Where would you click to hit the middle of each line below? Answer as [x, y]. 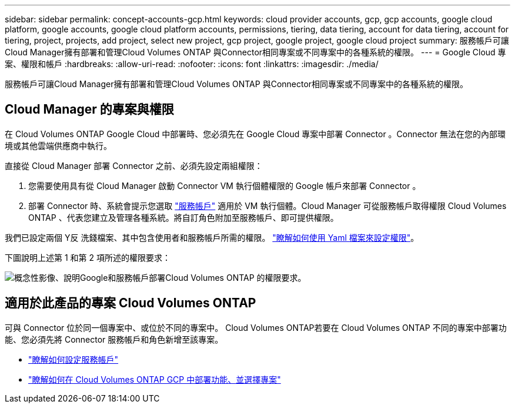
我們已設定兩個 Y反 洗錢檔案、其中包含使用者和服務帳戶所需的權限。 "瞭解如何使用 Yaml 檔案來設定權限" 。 [212, 237]
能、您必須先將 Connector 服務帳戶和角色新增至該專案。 [114, 339]
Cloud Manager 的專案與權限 [89, 110]
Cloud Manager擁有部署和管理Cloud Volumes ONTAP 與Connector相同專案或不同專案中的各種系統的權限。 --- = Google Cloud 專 [255, 52]
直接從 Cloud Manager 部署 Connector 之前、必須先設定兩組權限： [134, 165]
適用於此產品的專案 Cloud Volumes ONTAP [131, 303]
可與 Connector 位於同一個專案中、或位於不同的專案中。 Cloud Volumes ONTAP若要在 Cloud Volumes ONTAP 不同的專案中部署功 [256, 327]
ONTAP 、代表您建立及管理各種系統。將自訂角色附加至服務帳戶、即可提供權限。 [183, 217]
